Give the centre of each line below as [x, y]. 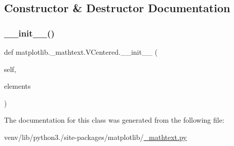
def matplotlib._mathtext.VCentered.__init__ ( [81, 52]
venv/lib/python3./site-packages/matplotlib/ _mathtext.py [95, 137]
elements [17, 86]
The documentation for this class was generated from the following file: [114, 120]
